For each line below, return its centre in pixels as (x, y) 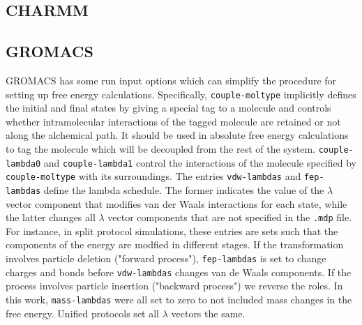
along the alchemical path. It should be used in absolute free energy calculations (177, 135)
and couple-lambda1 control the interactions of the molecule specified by (200, 162)
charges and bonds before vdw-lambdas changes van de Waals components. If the (179, 272)
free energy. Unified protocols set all (82, 313)
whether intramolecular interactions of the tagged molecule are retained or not (173, 121)
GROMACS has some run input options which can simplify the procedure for (171, 80)
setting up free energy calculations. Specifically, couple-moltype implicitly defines (181, 94)
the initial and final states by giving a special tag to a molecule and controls (168, 108)
